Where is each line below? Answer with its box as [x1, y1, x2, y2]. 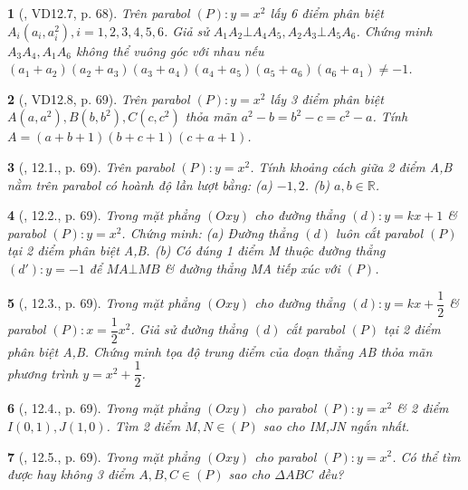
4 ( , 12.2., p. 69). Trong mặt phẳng [7, 206, 201, 225]
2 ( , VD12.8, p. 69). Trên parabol [7, 89, 190, 108]
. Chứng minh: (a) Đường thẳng [121, 223, 299, 242]
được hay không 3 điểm [7, 465, 135, 484]
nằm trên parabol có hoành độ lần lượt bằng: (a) [7, 175, 272, 194]
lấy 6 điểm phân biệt [270, 4, 384, 22]
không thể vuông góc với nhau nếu [75, 41, 264, 60]
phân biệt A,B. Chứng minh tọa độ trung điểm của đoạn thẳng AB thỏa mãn [7, 341, 433, 360]
